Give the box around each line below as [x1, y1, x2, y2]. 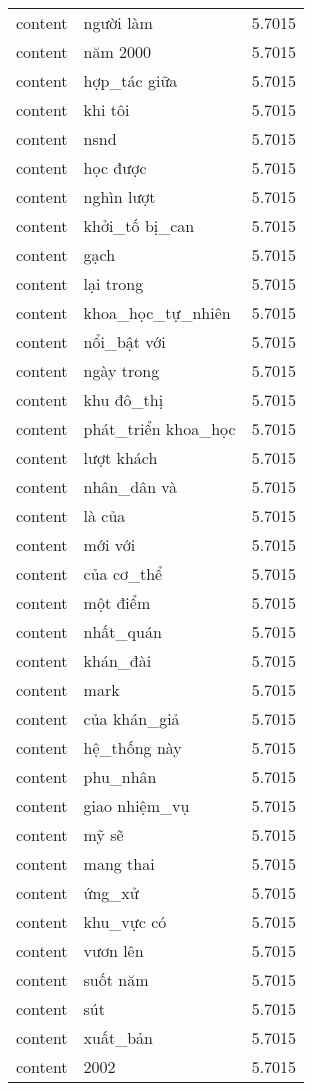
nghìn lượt [83, 185, 156, 208]
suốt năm [83, 968, 149, 991]
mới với [83, 533, 136, 556]
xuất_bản [83, 1026, 153, 1049]
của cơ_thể [83, 562, 163, 585]
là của [83, 504, 126, 527]
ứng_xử [83, 881, 139, 904]
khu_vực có [83, 910, 167, 933]
